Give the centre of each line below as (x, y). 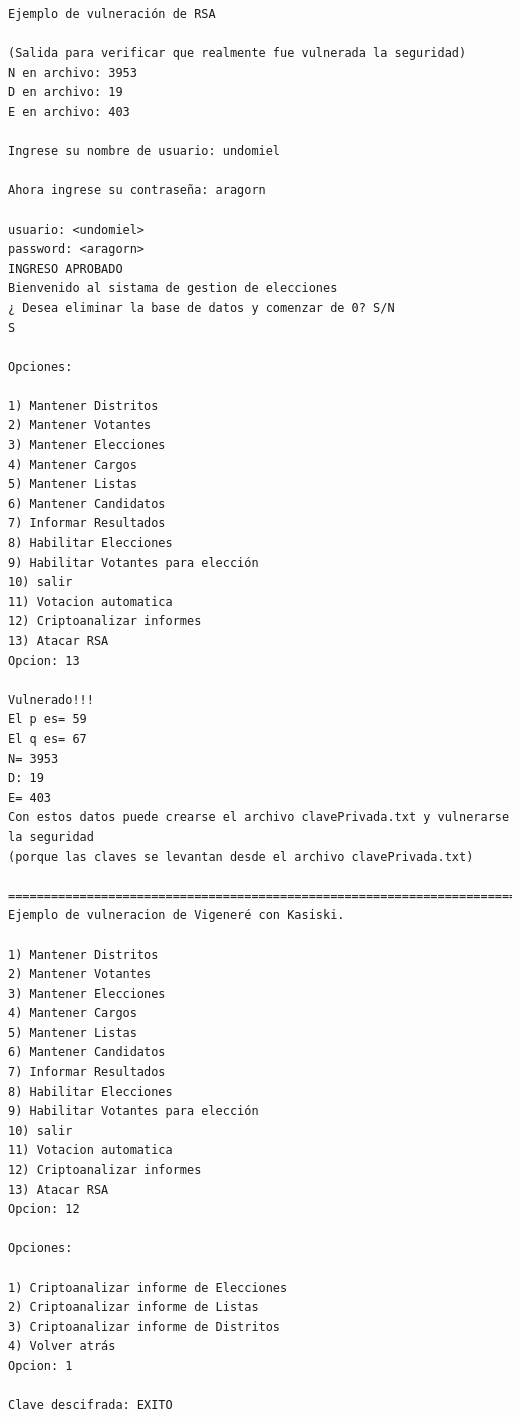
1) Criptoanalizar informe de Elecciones (148, 1287)
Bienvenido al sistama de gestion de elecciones (173, 288)
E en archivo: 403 (69, 111)
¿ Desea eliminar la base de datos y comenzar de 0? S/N (201, 307)
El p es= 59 (47, 719)
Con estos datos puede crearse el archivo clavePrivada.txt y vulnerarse (259, 817)
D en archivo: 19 (65, 92)
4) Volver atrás (62, 1346)
